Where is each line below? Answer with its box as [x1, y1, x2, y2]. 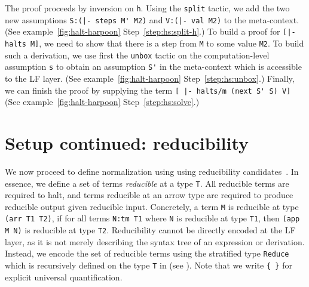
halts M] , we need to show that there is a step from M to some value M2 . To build [5, 36, 304, 49]
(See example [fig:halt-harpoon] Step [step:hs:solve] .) [5, 95, 200, 108]
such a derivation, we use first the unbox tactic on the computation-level [5, 48, 270, 61]
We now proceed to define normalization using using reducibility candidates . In [5, 165, 299, 177]
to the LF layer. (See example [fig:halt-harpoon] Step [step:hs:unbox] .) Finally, [5, 72, 295, 84]
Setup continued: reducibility [5, 130, 249, 155]
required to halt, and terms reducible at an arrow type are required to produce [5, 189, 293, 201]
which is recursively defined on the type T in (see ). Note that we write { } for [5, 258, 292, 271]
